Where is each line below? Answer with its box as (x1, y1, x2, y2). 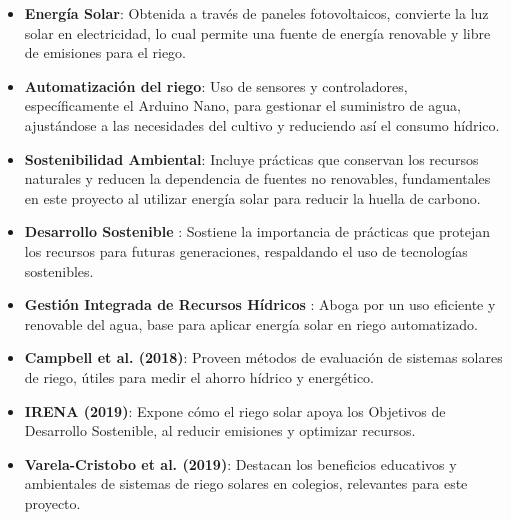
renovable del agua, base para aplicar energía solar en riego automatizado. (24, 313, 478, 334)
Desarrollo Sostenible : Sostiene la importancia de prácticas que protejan (24, 221, 491, 242)
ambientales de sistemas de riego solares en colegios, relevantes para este (24, 473, 468, 494)
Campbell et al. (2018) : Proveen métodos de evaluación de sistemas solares (24, 347, 503, 368)
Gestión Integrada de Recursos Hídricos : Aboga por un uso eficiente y (24, 294, 496, 315)
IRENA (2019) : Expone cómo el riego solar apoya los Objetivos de (24, 400, 446, 421)
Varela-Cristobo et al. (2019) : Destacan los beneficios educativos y (24, 453, 457, 474)
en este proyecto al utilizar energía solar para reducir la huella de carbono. (24, 187, 481, 208)
